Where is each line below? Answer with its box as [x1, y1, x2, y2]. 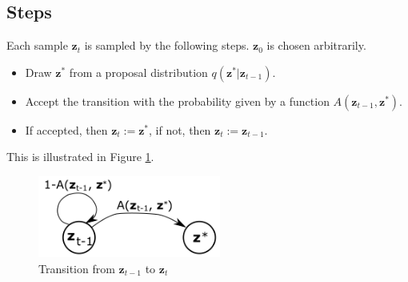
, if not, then [149, 121, 211, 138]
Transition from [38, 260, 115, 276]
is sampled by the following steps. [84, 37, 250, 54]
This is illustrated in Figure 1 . [6, 148, 154, 165]
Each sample [6, 37, 68, 54]
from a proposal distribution [69, 63, 208, 80]
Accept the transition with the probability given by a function [25, 92, 330, 109]
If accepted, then [25, 121, 108, 138]
